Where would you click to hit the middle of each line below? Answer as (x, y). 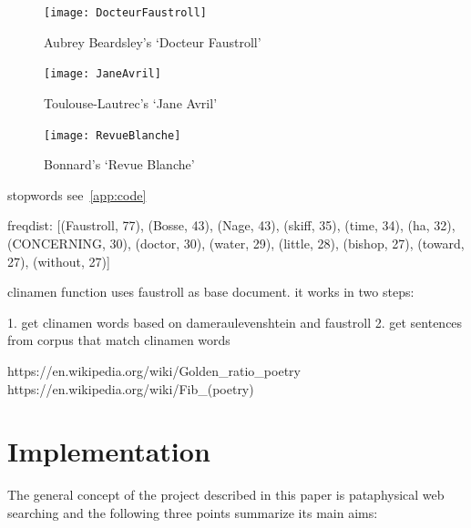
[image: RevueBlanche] (113, 135)
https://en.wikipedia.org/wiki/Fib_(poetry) (131, 388)
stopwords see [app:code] (77, 194)
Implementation (109, 451)
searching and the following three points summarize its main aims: (193, 512)
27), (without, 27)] (59, 261)
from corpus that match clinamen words (119, 340)
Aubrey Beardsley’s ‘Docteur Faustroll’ (153, 41)
